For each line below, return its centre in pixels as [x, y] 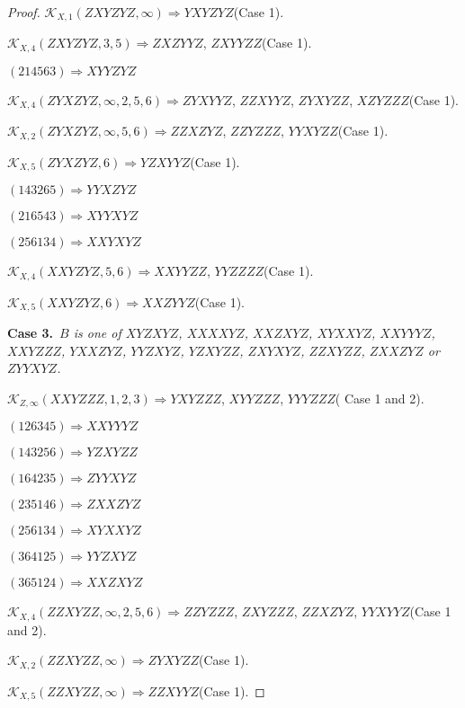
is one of [97, 333]
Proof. [24, 12]
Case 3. [31, 333]
